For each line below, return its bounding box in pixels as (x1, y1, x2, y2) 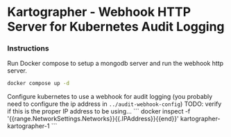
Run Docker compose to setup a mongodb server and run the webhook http (7, 60, 224, 68)
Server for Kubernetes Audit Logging (7, 19, 225, 35)
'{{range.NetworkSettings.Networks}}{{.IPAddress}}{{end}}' (7, 115, 179, 123)
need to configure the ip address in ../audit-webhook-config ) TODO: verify (7, 100, 222, 108)
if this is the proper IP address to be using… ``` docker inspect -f (7, 107, 191, 116)
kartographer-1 (7, 122, 50, 130)
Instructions (7, 44, 50, 53)
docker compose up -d (7, 80, 70, 87)
